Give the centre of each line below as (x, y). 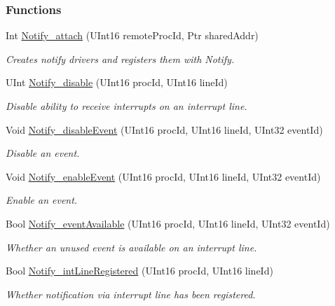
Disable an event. (43, 153)
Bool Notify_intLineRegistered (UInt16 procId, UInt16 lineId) (139, 271)
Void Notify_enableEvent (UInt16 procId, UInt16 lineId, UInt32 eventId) (163, 176)
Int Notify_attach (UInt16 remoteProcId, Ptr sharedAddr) (132, 35)
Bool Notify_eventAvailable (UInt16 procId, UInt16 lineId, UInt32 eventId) (168, 223)
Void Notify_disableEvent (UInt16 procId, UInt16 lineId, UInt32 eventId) (164, 129)
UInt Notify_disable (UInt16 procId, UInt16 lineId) (117, 82)
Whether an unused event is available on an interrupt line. (131, 247)
